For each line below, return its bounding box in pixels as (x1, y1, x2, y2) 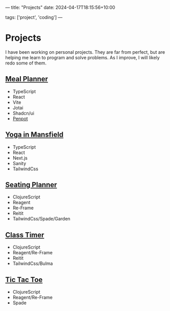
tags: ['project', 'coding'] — (5, 14, 63, 20)
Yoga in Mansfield (5, 130, 64, 139)
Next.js (12, 154, 28, 161)
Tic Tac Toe (5, 275, 43, 284)
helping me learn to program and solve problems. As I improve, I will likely (5, 54, 160, 60)
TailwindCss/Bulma (12, 260, 53, 266)
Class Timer (5, 230, 44, 239)
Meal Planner (5, 75, 48, 83)
